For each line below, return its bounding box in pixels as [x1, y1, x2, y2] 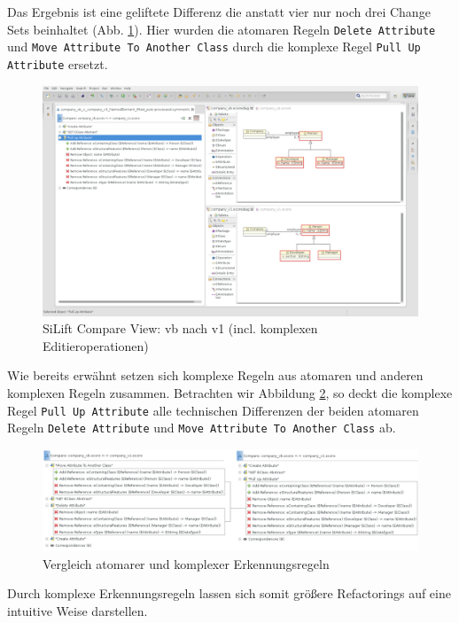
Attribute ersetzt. [7, 54, 108, 73]
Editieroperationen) [43, 336, 149, 354]
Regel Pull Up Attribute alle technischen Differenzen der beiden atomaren [7, 401, 419, 419]
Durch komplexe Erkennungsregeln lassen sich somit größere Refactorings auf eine [7, 584, 451, 603]
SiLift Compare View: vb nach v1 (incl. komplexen [43, 319, 318, 338]
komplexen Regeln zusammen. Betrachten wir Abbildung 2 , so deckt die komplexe [7, 383, 453, 401]
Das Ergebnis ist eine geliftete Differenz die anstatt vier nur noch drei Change [7, 3, 431, 20]
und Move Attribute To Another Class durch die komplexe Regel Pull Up [7, 37, 421, 56]
